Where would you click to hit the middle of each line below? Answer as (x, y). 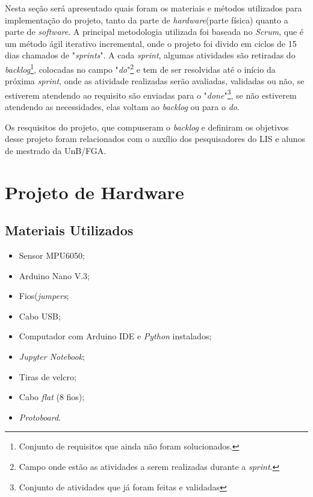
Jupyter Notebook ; (52, 356)
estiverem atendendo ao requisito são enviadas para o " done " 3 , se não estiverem (151, 94)
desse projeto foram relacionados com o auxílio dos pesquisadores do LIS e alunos (155, 139)
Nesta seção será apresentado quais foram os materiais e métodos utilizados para (153, 8)
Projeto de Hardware (95, 192)
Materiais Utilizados (69, 230)
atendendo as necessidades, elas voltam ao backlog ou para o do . (122, 107)
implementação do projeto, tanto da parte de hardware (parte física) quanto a (147, 20)
